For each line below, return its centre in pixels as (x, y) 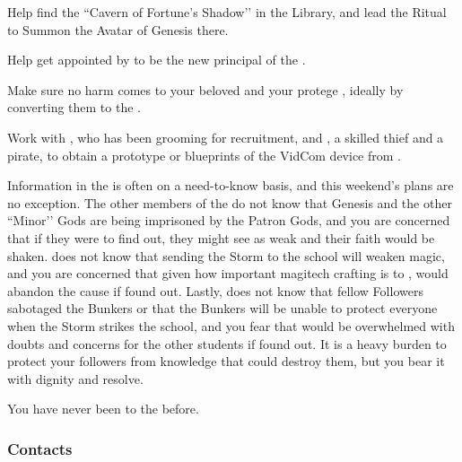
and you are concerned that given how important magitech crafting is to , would (228, 273)
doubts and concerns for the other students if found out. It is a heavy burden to (227, 343)
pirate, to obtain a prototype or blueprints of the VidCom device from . (204, 155)
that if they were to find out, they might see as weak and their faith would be (221, 237)
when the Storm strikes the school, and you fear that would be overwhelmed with (231, 325)
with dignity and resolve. (75, 378)
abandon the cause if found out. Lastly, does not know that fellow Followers (215, 290)
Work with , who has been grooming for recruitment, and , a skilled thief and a (226, 137)
